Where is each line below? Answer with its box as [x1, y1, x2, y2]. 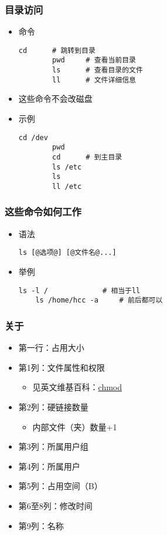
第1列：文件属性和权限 [18, 361, 105, 373]
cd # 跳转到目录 [18, 46, 96, 55]
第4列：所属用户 [18, 460, 80, 472]
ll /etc [52, 182, 82, 191]
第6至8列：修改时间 [18, 499, 93, 511]
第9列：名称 [18, 519, 64, 531]
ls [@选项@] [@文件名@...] [18, 248, 117, 257]
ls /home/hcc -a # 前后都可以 [35, 296, 163, 305]
